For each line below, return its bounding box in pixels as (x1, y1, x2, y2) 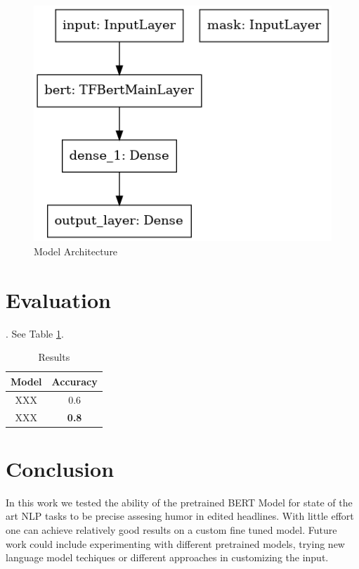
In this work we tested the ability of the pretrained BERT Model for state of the (6, 494, 353, 509)
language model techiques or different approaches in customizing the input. (6, 550, 329, 565)
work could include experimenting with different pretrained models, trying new (6, 536, 345, 551)
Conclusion (6, 454, 115, 482)
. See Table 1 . (6, 326, 64, 340)
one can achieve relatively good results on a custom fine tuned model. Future (6, 522, 337, 537)
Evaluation (6, 285, 111, 314)
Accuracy (51, 373, 98, 388)
